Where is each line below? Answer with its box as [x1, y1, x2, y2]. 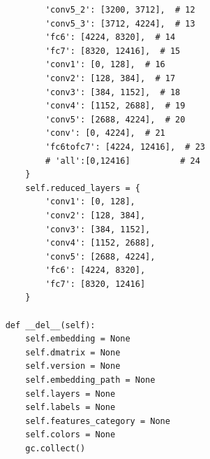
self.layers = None [25, 388, 116, 399]
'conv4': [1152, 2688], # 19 [45, 101, 186, 111]
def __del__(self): [5, 320, 96, 330]
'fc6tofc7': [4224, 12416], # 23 [45, 141, 205, 152]
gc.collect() [25, 444, 86, 453]
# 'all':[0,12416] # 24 [45, 155, 200, 166]
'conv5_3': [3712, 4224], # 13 [45, 18, 195, 29]
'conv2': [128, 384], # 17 [45, 73, 176, 83]
